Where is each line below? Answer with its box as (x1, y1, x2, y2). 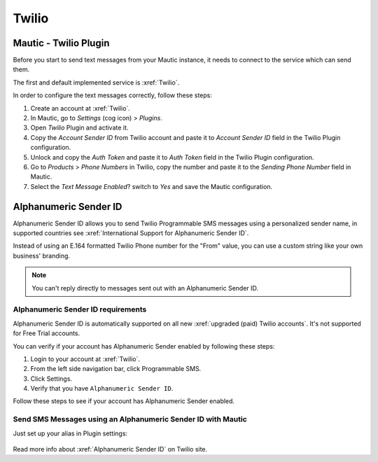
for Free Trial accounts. (13, 329, 80, 337)
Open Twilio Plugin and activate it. (30, 123, 129, 132)
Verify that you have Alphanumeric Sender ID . (30, 384, 174, 393)
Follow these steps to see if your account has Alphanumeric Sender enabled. (13, 397, 234, 405)
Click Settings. (30, 374, 73, 383)
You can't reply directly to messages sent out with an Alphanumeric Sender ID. (31, 283, 259, 292)
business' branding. (13, 251, 70, 260)
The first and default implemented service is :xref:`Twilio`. (13, 78, 180, 87)
